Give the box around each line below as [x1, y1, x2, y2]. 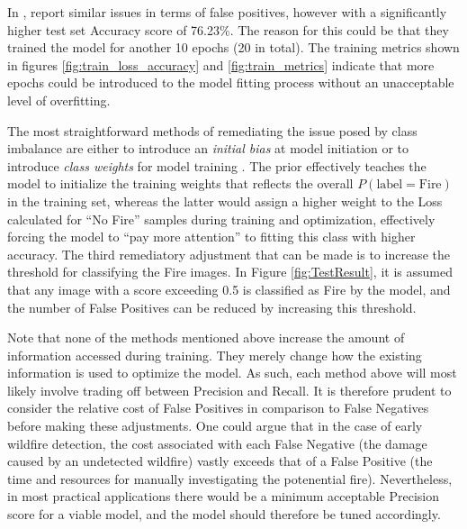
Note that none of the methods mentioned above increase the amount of [7, 328, 405, 347]
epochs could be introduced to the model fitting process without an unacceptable [7, 73, 454, 92]
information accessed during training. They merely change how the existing [7, 345, 422, 364]
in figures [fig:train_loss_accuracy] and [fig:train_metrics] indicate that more [7, 55, 435, 74]
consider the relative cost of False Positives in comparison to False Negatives [7, 398, 429, 417]
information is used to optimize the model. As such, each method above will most [7, 363, 457, 382]
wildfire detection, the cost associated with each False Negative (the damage [7, 433, 427, 452]
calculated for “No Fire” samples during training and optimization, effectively [7, 209, 436, 228]
